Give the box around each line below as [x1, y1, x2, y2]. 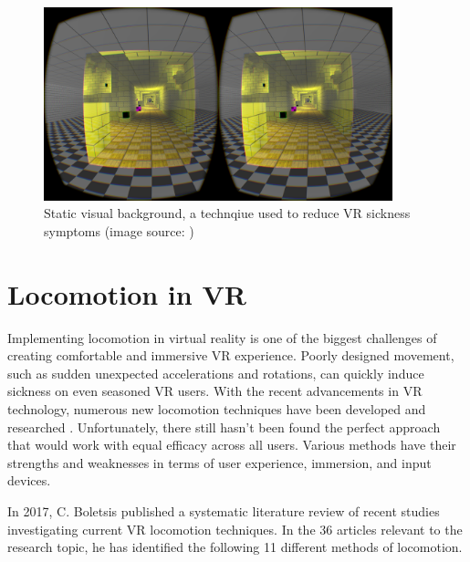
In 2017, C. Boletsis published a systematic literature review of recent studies [7, 501, 440, 520]
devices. [7, 471, 51, 490]
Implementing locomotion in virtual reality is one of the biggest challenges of [7, 328, 437, 347]
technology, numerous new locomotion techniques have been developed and [7, 399, 426, 418]
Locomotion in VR [7, 275, 246, 312]
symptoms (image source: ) [44, 221, 194, 240]
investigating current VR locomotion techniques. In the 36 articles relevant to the [7, 519, 463, 538]
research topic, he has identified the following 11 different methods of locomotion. [7, 537, 463, 557]
